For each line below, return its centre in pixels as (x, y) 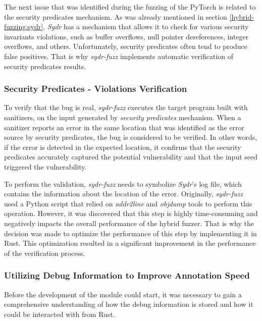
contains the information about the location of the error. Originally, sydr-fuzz (124, 194)
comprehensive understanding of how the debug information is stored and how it (129, 304)
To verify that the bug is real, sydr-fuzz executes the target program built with (126, 107)
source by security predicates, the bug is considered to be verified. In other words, (131, 137)
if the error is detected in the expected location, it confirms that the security (123, 147)
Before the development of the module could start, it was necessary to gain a (123, 294)
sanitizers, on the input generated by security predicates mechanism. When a (123, 117)
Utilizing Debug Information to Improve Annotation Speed (127, 275)
